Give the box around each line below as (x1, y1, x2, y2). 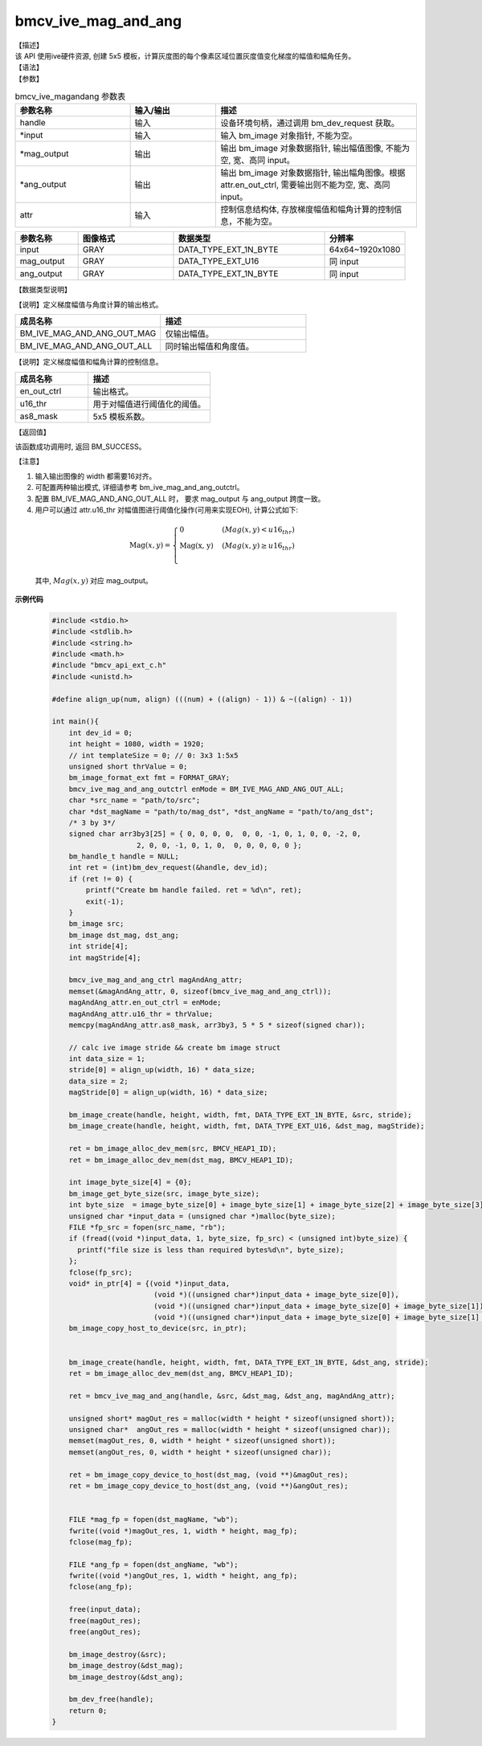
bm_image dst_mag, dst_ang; (68, 930, 180, 940)
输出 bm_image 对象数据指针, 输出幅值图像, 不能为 (220, 143, 411, 154)
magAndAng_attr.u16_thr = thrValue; (68, 1009, 213, 1018)
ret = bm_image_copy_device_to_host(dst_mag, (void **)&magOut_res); (68, 1470, 349, 1479)
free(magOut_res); (68, 1616, 141, 1626)
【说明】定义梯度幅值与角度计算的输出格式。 (14, 300, 163, 309)
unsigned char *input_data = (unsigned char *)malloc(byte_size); (68, 1211, 337, 1221)
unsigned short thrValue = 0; (68, 761, 188, 771)
